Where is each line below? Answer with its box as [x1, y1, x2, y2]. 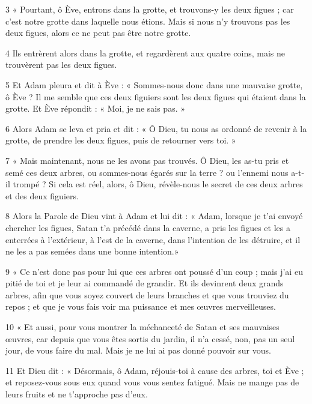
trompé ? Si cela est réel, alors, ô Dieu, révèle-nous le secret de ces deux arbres [13, 178, 303, 190]
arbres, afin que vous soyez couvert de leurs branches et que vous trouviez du [5, 288, 289, 301]
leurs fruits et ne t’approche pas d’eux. [5, 388, 148, 400]
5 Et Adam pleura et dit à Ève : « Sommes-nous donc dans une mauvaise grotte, [5, 78, 303, 91]
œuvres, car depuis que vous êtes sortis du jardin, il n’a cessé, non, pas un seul [5, 332, 295, 345]
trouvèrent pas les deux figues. [5, 58, 117, 71]
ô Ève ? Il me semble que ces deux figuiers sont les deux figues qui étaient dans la [5, 90, 306, 103]
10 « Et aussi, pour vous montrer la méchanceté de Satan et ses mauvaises [5, 321, 280, 333]
